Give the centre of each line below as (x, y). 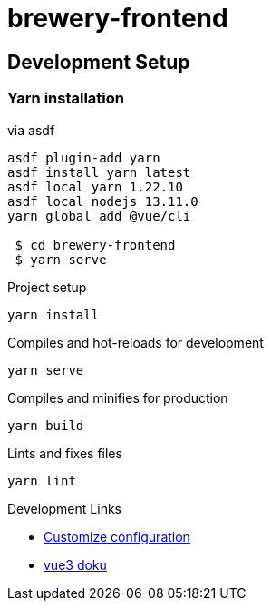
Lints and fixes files (65, 453)
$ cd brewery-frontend (95, 245)
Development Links (64, 508)
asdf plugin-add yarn (84, 157)
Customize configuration (117, 536)
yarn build (46, 425)
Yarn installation (66, 98)
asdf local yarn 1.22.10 (95, 186)
